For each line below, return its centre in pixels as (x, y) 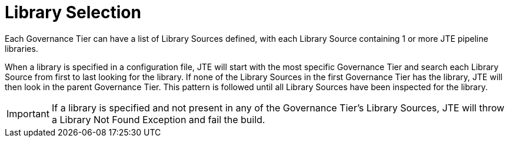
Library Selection (73, 12)
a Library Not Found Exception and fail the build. (158, 119)
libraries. (21, 48)
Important (28, 113)
